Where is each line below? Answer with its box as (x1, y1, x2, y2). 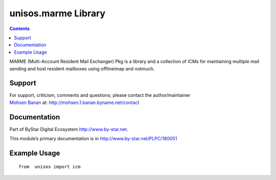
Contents (9, 25, 30, 32)
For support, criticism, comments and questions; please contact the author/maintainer (9, 92, 191, 98)
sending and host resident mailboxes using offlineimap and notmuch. (9, 65, 155, 71)
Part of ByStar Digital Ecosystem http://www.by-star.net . (9, 126, 128, 132)
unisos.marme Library (9, 8, 106, 19)
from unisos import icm (18, 164, 81, 169)
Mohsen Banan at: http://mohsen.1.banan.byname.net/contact (9, 99, 140, 106)
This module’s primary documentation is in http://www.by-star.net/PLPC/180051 (9, 136, 177, 142)
